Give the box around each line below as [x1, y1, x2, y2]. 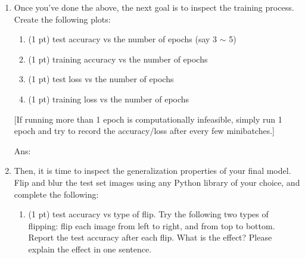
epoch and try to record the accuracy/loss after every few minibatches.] [14, 124, 275, 137]
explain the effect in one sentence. [28, 242, 152, 255]
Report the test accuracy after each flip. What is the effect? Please [28, 231, 272, 244]
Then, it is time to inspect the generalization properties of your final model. [14, 164, 291, 177]
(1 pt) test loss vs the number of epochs [28, 73, 174, 85]
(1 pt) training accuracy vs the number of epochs [28, 52, 208, 65]
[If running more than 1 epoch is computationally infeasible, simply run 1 [14, 113, 282, 125]
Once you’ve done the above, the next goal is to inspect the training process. [14, 1, 294, 13]
